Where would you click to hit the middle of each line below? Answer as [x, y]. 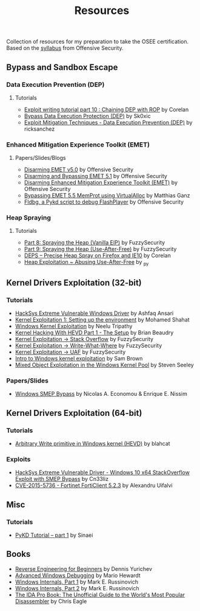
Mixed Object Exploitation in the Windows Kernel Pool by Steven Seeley [104, 365]
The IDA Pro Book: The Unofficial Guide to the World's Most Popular [100, 595]
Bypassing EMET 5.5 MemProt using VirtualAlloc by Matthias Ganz [107, 196]
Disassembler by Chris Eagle [51, 601]
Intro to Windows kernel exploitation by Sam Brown [79, 358]
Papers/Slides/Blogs [40, 158]
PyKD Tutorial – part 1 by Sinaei [54, 535]
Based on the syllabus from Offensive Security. [65, 48]
